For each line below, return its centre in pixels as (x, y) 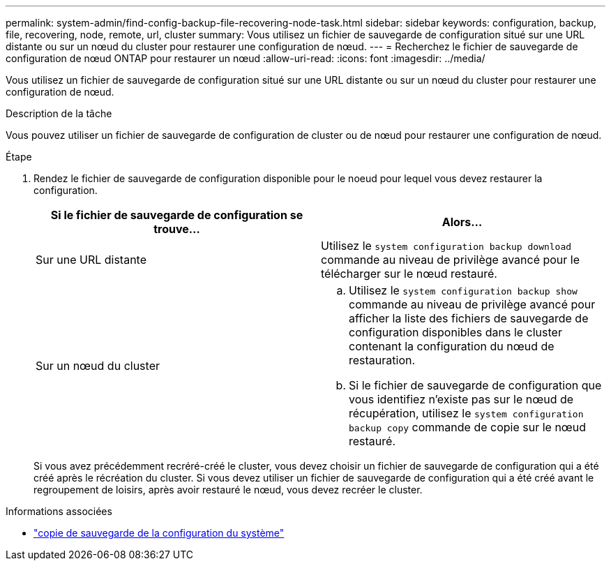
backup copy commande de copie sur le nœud (468, 427)
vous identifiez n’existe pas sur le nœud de (461, 399)
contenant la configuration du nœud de (452, 346)
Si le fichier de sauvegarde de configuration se (177, 215)
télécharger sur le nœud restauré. (409, 274)
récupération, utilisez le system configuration (466, 413)
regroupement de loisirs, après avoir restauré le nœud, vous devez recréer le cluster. (228, 490)
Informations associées (59, 511)
